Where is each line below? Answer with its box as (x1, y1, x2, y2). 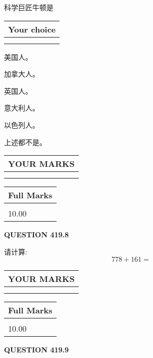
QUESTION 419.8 (4, 229, 69, 240)
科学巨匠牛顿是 (4, 2, 54, 12)
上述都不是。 (4, 136, 46, 147)
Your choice (8, 23, 56, 35)
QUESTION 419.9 (4, 344, 69, 355)
